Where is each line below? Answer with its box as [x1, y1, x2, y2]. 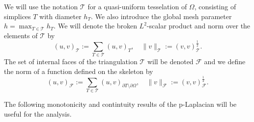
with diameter [39, 11, 82, 21]
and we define [204, 56, 246, 67]
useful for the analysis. [4, 108, 72, 119]
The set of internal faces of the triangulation [4, 56, 138, 67]
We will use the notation [4, 1, 78, 11]
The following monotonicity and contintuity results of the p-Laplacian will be [4, 98, 237, 109]
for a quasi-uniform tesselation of [87, 1, 187, 11]
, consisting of [194, 1, 236, 11]
